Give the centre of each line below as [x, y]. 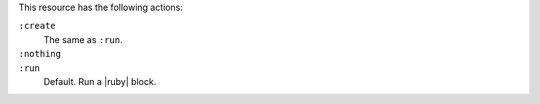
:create [37, 26]
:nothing [40, 54]
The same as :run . [83, 39]
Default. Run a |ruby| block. [100, 81]
